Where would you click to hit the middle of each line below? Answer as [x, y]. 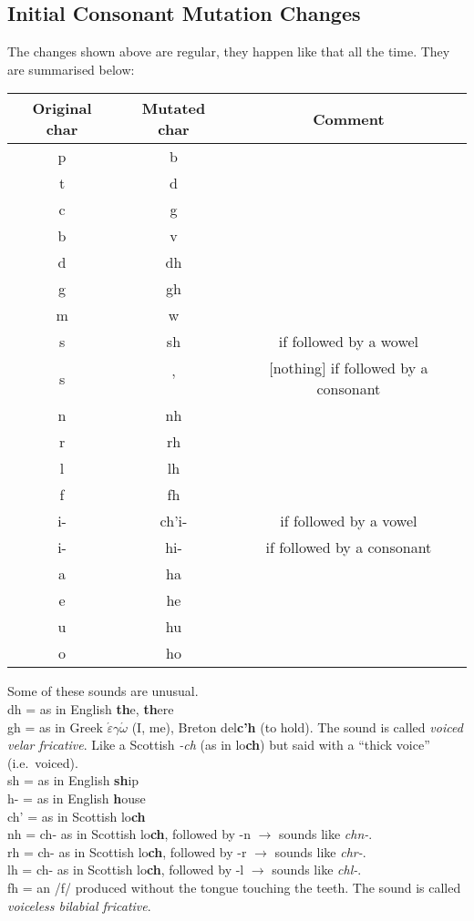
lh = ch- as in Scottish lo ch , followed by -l [126, 870]
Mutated [174, 108]
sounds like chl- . [317, 870]
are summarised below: [71, 69]
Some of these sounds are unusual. [103, 691]
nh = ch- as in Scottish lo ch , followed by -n [129, 834]
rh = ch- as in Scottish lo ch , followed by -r [127, 851]
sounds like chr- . [320, 851]
